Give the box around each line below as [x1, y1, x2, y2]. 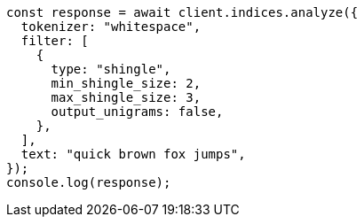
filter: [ [20, 34, 89, 48]
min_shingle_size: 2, [51, 76, 202, 90]
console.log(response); [6, 175, 171, 189]
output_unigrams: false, [51, 104, 224, 119]
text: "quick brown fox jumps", [20, 147, 246, 161]
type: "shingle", [51, 62, 171, 76]
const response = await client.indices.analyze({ [6, 5, 359, 19]
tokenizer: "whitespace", [20, 19, 202, 34]
